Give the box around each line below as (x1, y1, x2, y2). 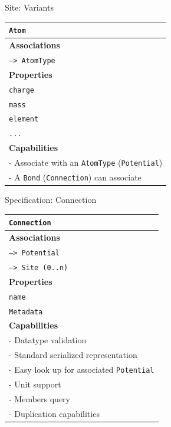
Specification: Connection (5, 193, 97, 206)
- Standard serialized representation (9, 349, 137, 361)
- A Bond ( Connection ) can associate (9, 170, 142, 183)
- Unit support (9, 377, 61, 390)
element (9, 115, 39, 124)
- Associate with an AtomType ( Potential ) (9, 156, 163, 169)
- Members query (9, 392, 70, 405)
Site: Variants (5, 1, 54, 13)
